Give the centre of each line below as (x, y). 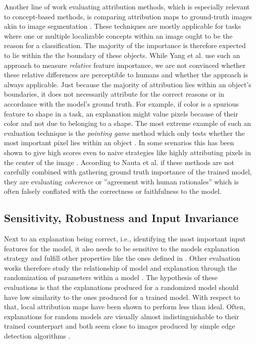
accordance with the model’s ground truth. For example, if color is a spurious (122, 103)
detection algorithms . (37, 336)
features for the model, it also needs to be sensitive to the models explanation (122, 248)
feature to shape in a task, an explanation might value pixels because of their (121, 113)
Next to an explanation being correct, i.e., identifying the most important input (125, 239)
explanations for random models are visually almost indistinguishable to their (122, 316)
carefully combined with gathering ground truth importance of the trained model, (128, 172)
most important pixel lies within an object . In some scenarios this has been (119, 143)
